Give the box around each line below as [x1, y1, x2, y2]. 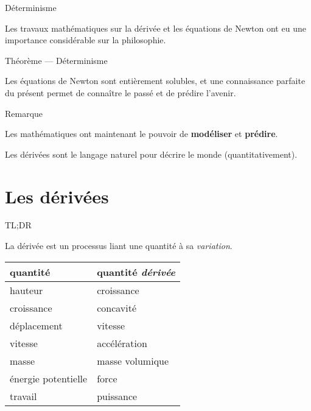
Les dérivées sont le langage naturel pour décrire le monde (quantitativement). [5, 147, 298, 160]
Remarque [5, 107, 43, 119]
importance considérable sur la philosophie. [5, 33, 166, 46]
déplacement [10, 318, 63, 332]
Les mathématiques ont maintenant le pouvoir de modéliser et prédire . [5, 127, 278, 140]
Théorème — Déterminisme [5, 54, 108, 66]
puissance [97, 388, 138, 403]
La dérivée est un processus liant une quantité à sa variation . [5, 239, 232, 252]
